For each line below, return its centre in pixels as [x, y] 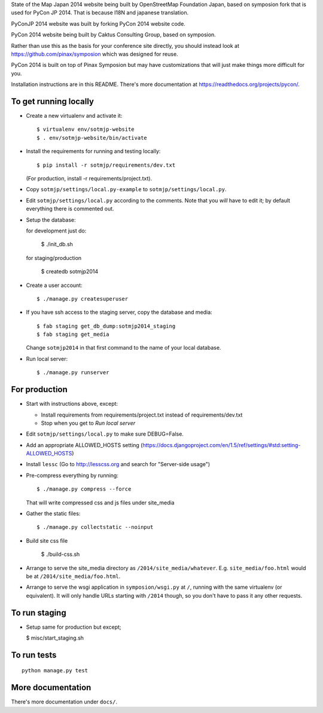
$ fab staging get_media [73, 334]
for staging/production [54, 258]
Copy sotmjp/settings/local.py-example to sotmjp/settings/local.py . [126, 189]
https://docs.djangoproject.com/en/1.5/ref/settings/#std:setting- [222, 445]
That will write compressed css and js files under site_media [100, 503]
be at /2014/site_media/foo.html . [73, 576]
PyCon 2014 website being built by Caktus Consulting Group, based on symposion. [114, 35]
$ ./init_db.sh [57, 244]
